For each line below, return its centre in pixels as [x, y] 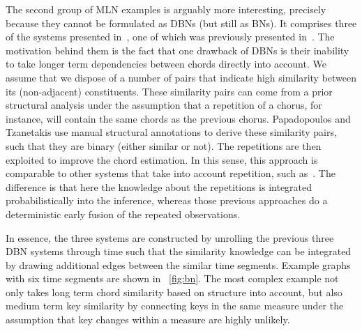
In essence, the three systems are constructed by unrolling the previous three [170, 237]
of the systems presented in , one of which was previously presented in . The [170, 37]
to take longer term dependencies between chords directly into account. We [166, 64]
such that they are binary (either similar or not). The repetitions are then [164, 145]
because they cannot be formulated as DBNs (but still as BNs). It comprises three [181, 23]
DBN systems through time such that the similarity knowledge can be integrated [179, 251]
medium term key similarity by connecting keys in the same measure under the [175, 306]
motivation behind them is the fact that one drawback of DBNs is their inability [178, 50]
